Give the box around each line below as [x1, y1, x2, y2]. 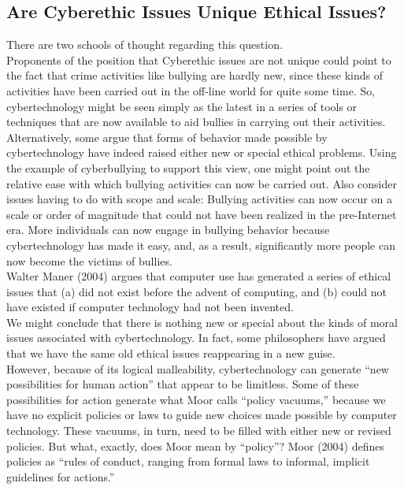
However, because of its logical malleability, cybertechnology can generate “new [6, 360, 389, 377]
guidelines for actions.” [6, 468, 115, 484]
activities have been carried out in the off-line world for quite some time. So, [6, 82, 376, 98]
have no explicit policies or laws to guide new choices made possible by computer [6, 406, 397, 423]
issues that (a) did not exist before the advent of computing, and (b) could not [6, 283, 387, 299]
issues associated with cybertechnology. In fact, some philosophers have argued [6, 329, 386, 346]
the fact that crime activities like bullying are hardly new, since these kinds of [6, 67, 383, 84]
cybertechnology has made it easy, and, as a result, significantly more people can [6, 236, 395, 253]
